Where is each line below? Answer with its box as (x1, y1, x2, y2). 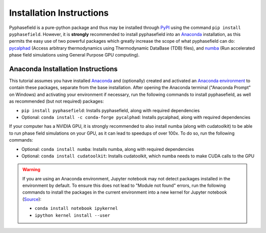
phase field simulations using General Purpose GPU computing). (9, 52, 140, 58)
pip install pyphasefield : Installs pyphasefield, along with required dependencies (21, 107, 200, 113)
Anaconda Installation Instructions (9, 64, 118, 73)
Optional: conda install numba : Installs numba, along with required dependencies (21, 146, 194, 152)
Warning (22, 167, 40, 173)
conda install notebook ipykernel (34, 205, 118, 211)
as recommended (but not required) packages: (9, 98, 104, 104)
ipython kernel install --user (34, 212, 110, 218)
